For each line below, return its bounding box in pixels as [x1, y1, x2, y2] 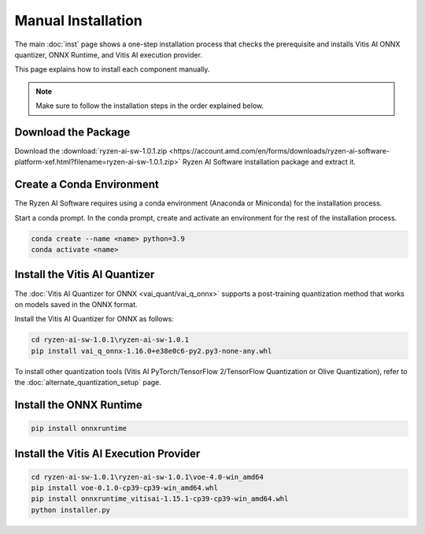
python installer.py [31, 505, 110, 514]
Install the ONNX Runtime [14, 398, 143, 411]
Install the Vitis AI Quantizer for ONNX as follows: [14, 314, 175, 324]
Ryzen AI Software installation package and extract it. [182, 158, 356, 167]
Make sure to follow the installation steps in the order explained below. [35, 101, 264, 110]
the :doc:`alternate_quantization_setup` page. [14, 378, 161, 388]
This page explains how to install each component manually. [14, 65, 210, 74]
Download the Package [14, 125, 131, 139]
